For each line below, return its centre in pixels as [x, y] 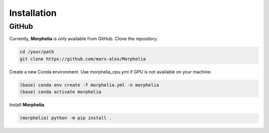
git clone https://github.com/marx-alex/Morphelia [83, 59]
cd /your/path [37, 52]
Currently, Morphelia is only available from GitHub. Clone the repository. [83, 39]
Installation [33, 13]
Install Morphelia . [27, 105]
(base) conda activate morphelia [61, 92]
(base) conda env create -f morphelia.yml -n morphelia [89, 85]
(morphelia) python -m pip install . [66, 118]
